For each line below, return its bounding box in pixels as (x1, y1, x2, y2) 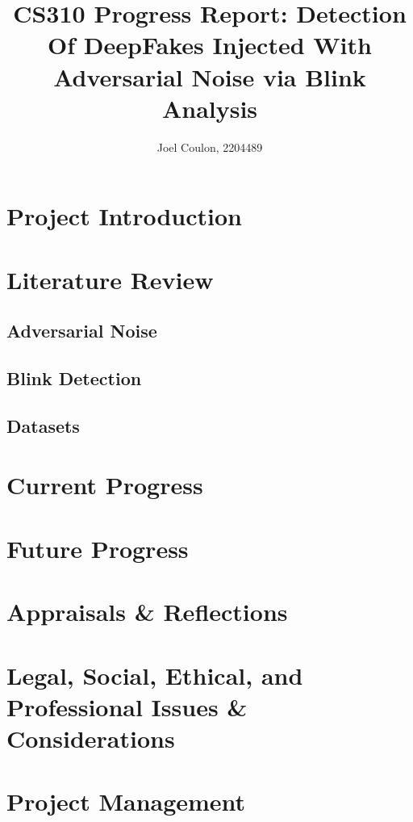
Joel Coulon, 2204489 (156, 138, 263, 155)
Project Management (6, 785, 246, 818)
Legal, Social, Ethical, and (6, 658, 303, 691)
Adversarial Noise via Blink (53, 60, 366, 93)
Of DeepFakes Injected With (48, 28, 372, 61)
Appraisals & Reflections (6, 595, 288, 628)
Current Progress (6, 468, 203, 501)
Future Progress (6, 531, 189, 564)
